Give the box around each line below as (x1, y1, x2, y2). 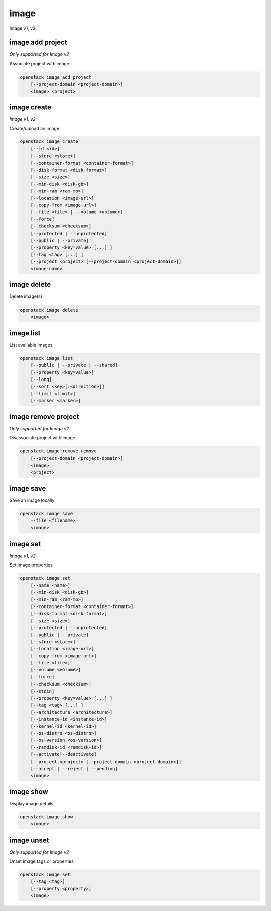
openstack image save (20, 511, 73, 516)
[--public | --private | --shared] (30, 362, 118, 368)
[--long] (30, 376, 52, 383)
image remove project (9, 412, 80, 421)
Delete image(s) (9, 293, 43, 299)
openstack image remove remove (20, 448, 97, 454)
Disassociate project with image (9, 435, 75, 441)
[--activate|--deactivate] (30, 751, 97, 757)
